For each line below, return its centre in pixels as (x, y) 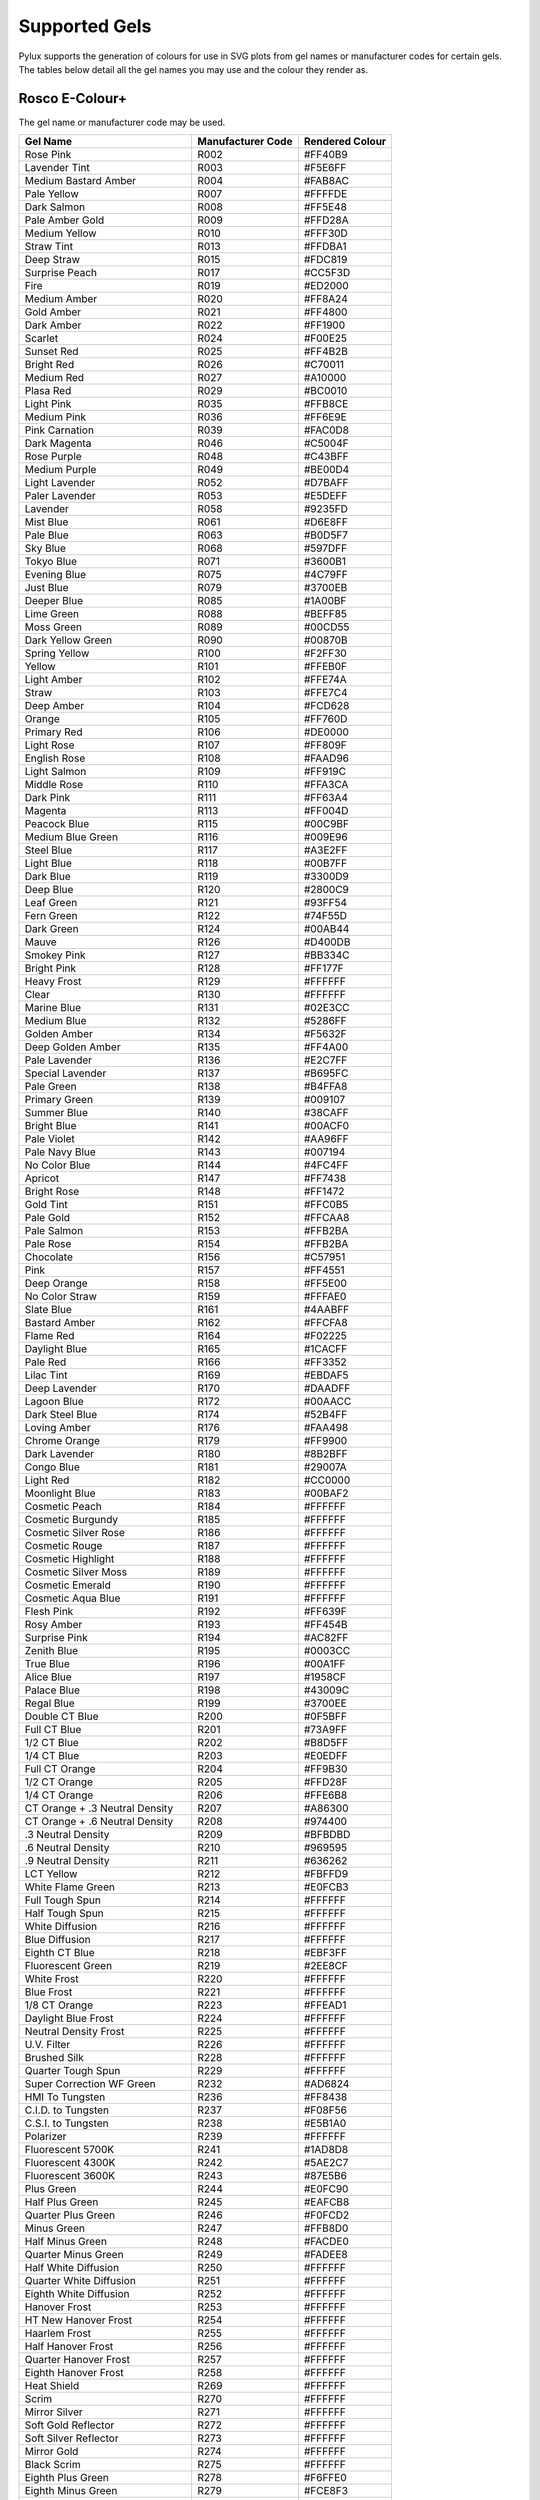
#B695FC (326, 1073)
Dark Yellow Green (68, 640)
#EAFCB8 (326, 2202)
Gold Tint (46, 1205)
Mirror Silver (54, 2412)
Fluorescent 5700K (69, 2150)
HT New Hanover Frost (78, 2320)
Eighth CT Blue (59, 1953)
